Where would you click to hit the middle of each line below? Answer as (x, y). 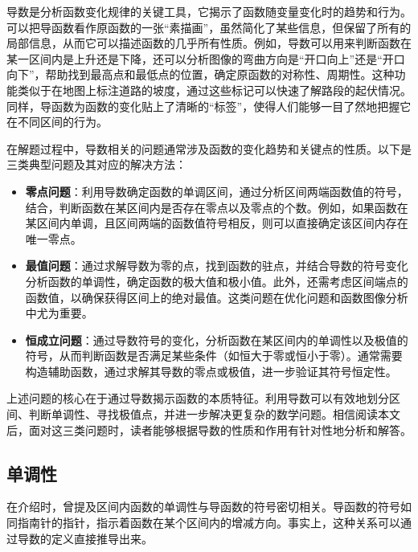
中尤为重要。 (59, 313)
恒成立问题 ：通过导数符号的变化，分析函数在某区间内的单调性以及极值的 (217, 339)
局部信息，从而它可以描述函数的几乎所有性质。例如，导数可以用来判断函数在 (209, 43)
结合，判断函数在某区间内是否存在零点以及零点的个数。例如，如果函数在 (217, 207)
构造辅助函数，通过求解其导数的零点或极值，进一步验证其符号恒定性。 (211, 371)
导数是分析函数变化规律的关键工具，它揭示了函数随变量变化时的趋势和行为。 (209, 11)
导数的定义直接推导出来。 (85, 538)
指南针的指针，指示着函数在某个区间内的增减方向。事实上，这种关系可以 (209, 523)
